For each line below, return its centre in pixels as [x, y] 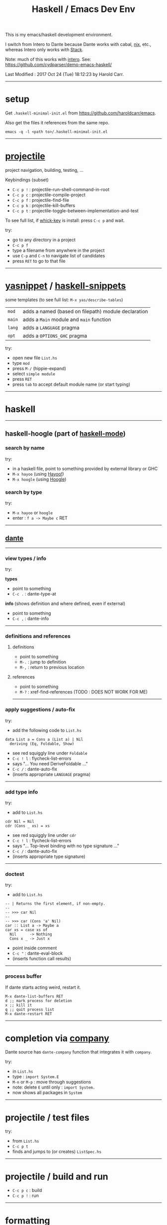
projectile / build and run [57, 1176]
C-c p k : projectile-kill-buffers [44, 205]
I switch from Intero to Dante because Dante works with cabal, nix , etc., [78, 44]
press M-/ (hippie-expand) [39, 368]
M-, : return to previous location [52, 667]
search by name [25, 448]
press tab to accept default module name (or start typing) [71, 384]
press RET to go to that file [39, 261]
